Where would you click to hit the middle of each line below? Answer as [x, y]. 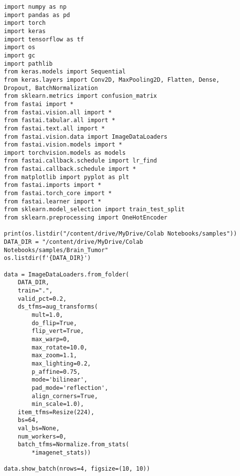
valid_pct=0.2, [42, 299]
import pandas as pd [37, 15]
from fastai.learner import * [53, 201]
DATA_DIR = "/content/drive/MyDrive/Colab [74, 242]
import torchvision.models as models [65, 153]
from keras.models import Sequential [65, 72]
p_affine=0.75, [56, 372]
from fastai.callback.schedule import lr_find [80, 161]
